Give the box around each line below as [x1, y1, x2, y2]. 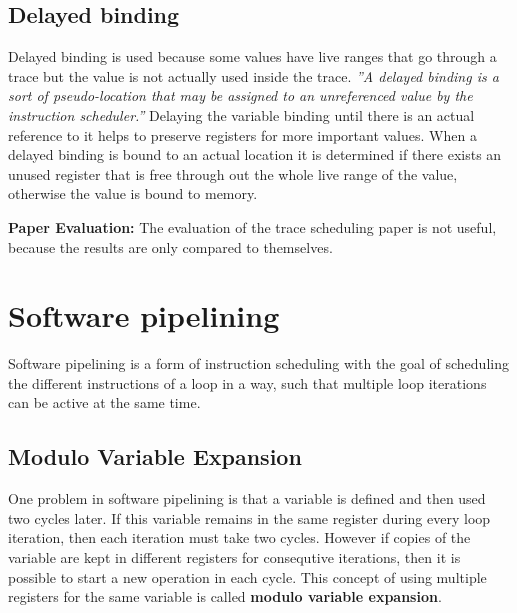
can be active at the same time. [8, 392, 201, 413]
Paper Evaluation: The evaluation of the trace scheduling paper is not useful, [8, 216, 497, 237]
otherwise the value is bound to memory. [8, 183, 258, 204]
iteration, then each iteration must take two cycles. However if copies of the [8, 527, 471, 548]
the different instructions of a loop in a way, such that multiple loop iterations [8, 372, 487, 393]
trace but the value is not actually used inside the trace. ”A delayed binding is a [8, 65, 499, 86]
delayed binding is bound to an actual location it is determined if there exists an [8, 144, 502, 165]
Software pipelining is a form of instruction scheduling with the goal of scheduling [8, 353, 509, 374]
